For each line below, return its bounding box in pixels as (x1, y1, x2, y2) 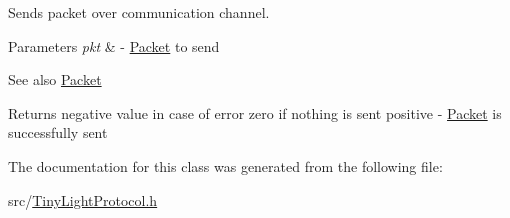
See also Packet (8, 69, 102, 90)
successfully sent (8, 122, 108, 143)
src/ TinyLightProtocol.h (8, 189, 158, 210)
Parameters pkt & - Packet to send (8, 35, 220, 56)
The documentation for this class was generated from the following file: (8, 155, 443, 176)
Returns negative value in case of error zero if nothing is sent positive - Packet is (8, 102, 502, 123)
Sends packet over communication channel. (8, 2, 270, 22)
